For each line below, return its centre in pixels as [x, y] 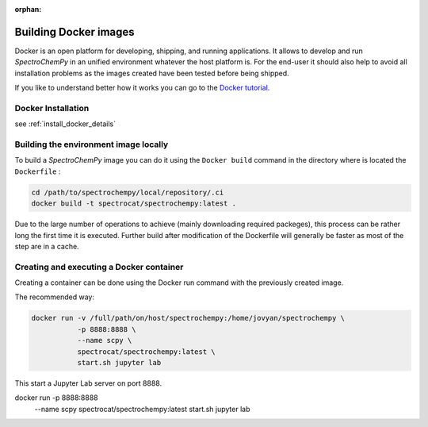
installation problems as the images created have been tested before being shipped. [152, 73]
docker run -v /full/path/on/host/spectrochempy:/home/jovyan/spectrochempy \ [188, 318]
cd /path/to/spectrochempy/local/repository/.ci [128, 192]
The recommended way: [55, 297]
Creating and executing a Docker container [99, 267]
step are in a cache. [47, 246]
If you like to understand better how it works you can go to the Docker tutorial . [142, 88]
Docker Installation [52, 108]
